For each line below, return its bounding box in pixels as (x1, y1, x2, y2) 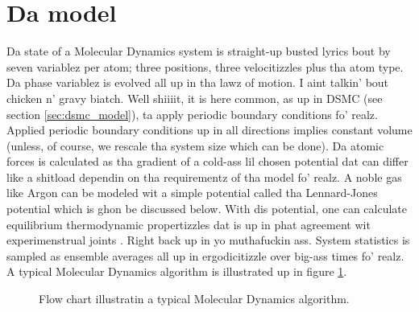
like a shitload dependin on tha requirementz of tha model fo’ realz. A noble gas (6, 168, 402, 185)
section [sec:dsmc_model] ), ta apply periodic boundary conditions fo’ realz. (6, 105, 378, 122)
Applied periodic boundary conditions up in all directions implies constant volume (6, 121, 413, 138)
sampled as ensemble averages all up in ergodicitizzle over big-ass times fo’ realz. (6, 247, 404, 264)
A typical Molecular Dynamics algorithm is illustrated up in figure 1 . (6, 263, 347, 280)
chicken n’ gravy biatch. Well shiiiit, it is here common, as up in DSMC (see (6, 89, 383, 106)
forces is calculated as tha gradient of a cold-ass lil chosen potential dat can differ (6, 153, 409, 170)
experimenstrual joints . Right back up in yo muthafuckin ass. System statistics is (6, 232, 410, 248)
